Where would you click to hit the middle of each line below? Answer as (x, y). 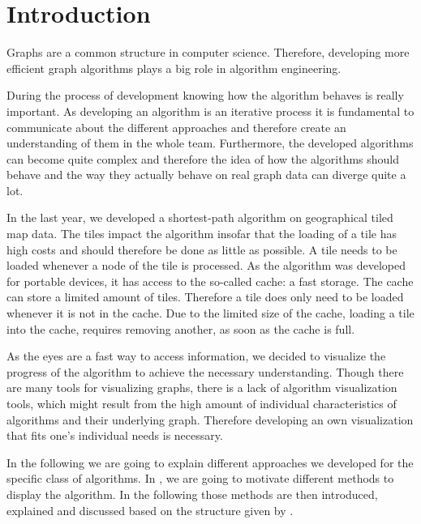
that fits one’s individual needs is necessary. (115, 435)
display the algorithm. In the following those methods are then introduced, (192, 494)
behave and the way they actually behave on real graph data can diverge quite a (206, 175)
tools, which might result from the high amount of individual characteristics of (202, 403)
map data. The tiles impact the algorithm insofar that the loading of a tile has (202, 234)
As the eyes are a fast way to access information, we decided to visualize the (196, 356)
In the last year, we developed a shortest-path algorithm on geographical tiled (200, 217)
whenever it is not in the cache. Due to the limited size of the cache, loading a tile (210, 313)
